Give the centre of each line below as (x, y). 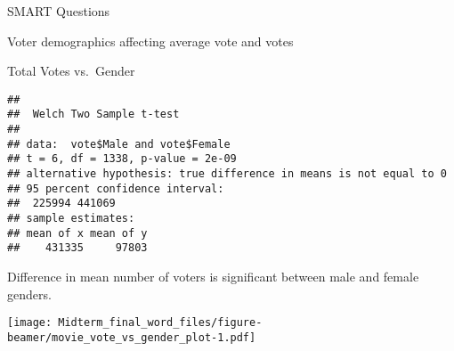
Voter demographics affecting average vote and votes (150, 41)
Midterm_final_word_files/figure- (160, 323)
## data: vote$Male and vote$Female (119, 144)
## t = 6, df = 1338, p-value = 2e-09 (122, 159)
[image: (30, 323)
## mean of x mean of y (77, 233)
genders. (29, 294)
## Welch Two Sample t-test (93, 114)
